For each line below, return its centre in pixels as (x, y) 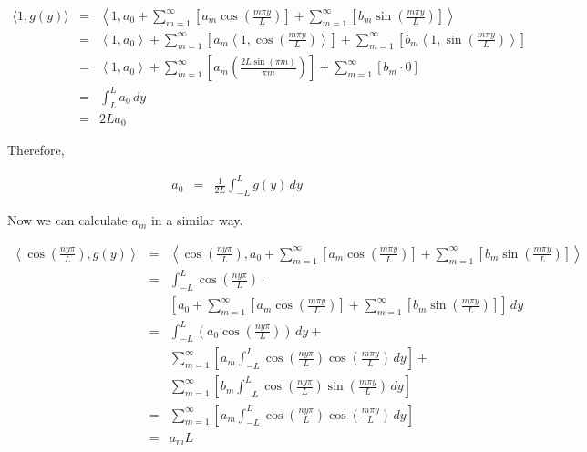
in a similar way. (197, 220)
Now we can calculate (67, 220)
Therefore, (36, 150)
